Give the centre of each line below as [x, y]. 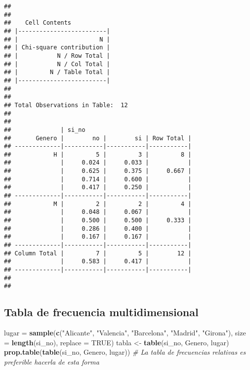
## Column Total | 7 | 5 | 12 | [98, 253]
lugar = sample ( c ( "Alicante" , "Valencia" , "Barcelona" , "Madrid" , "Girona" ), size [125, 333]
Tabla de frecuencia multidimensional [101, 312]
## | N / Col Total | [57, 64]
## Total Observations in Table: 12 [66, 105]
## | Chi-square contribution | [57, 48]
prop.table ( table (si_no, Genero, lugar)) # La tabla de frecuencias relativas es [125, 352]
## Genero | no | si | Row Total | [98, 138]
